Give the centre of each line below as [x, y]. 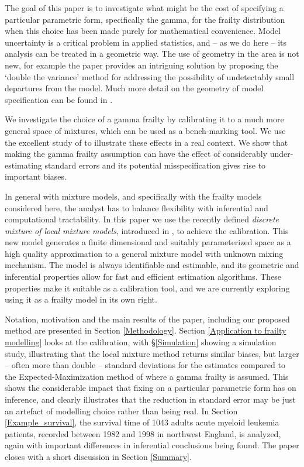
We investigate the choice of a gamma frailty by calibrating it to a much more [144, 119]
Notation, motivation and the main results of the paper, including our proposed [147, 319]
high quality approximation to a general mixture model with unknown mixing [144, 253]
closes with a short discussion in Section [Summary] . [98, 456]
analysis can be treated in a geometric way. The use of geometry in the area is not [152, 54]
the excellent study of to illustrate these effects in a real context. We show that [146, 142]
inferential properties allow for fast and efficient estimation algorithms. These [143, 277]
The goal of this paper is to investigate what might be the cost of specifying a [144, 8]
